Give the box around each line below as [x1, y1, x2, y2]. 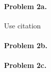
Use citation [4, 20, 41, 30]
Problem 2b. [4, 40, 47, 50]
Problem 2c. [4, 60, 46, 70]
